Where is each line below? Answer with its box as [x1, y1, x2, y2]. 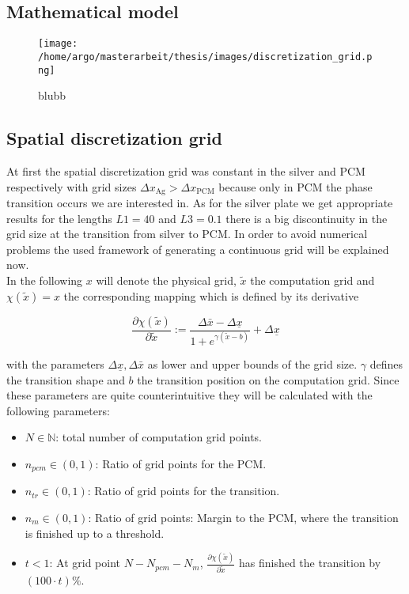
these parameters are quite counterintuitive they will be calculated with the [6, 387, 373, 403]
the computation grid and [250, 271, 375, 288]
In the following [6, 271, 83, 288]
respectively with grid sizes [6, 178, 137, 195]
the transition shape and [6, 371, 125, 388]
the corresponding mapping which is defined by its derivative [63, 287, 359, 304]
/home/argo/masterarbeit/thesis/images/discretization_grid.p [38, 51, 373, 62]
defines [369, 355, 403, 372]
